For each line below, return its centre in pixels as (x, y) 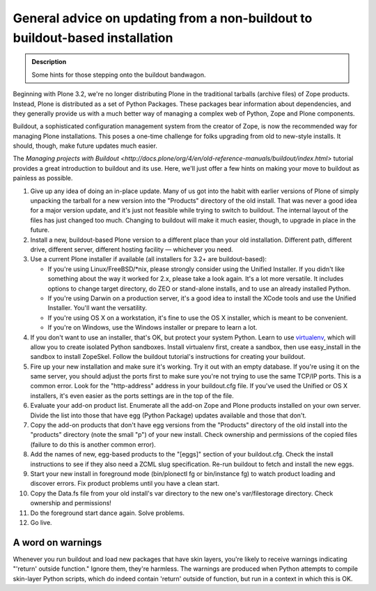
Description (49, 62)
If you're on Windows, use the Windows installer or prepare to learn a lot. (152, 328)
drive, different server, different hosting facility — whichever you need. (132, 249)
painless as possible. (43, 178)
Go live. (41, 522)
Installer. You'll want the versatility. (97, 308)
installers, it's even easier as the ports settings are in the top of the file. (132, 396)
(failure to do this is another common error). (93, 444)
